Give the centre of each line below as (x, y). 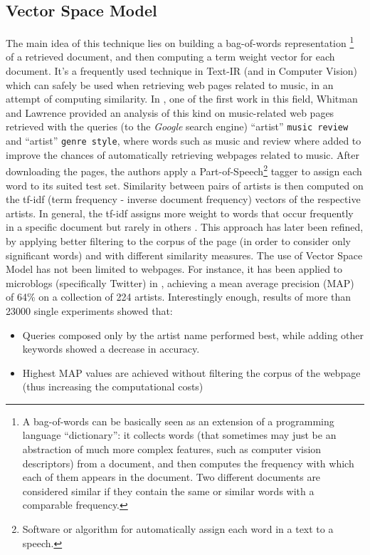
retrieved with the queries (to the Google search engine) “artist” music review (177, 126)
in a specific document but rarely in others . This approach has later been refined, (185, 227)
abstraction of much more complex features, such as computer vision (172, 449)
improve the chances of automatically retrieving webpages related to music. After (183, 154)
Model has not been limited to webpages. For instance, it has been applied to (174, 269)
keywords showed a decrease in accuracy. (111, 349)
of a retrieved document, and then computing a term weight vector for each (170, 57)
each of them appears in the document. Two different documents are (171, 477)
